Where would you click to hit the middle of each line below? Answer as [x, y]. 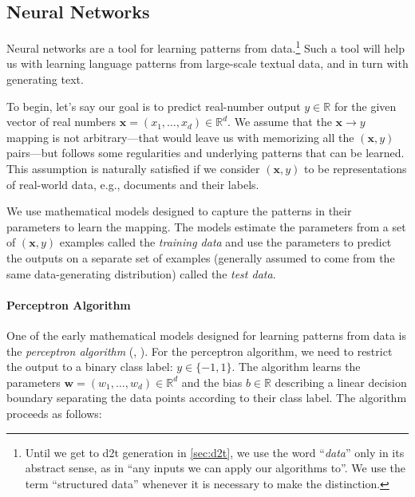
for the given [365, 106]
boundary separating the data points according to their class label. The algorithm [207, 398]
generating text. [45, 79]
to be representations [355, 169]
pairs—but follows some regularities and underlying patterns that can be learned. [206, 153]
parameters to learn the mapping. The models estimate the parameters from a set [206, 226]
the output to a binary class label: [90, 367]
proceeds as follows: [54, 413]
